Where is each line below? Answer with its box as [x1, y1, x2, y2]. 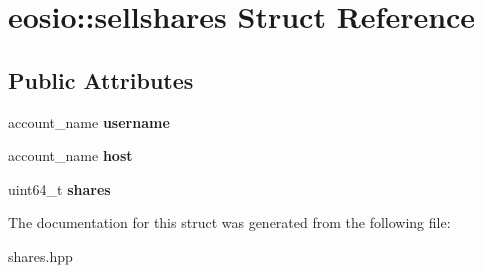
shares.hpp [8, 245, 73, 266]
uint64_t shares [8, 178, 111, 199]
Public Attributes [8, 64, 194, 95]
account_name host [8, 145, 133, 166]
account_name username [8, 111, 170, 132]
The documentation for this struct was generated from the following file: [8, 212, 451, 233]
